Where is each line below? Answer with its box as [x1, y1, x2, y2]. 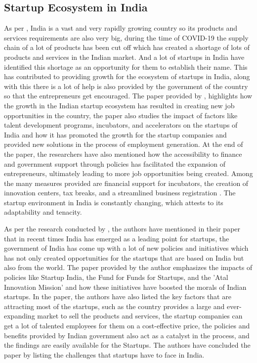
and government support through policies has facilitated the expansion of [4, 158, 226, 169]
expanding [4, 311, 35, 321]
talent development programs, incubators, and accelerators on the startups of [4, 120, 238, 130]
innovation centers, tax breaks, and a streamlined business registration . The [4, 187, 236, 198]
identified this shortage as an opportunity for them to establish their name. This [4, 61, 248, 72]
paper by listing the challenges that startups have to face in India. [4, 349, 205, 360]
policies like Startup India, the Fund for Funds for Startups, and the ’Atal [4, 272, 228, 282]
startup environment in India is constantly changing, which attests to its [4, 197, 223, 207]
